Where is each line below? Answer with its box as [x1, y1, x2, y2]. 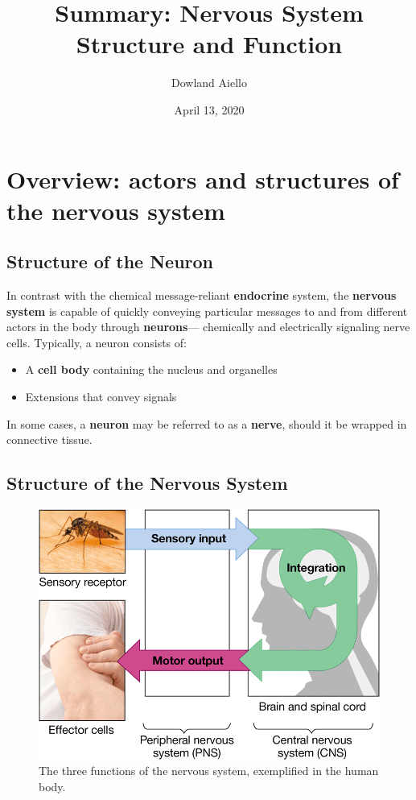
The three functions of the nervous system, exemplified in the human [39, 762, 379, 779]
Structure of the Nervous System [6, 470, 288, 495]
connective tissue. [6, 431, 93, 448]
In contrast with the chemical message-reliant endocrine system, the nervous [6, 287, 397, 304]
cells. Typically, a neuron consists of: [6, 334, 187, 350]
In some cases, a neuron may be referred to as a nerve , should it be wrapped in [6, 415, 407, 432]
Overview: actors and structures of [6, 162, 399, 195]
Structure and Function [76, 27, 343, 60]
